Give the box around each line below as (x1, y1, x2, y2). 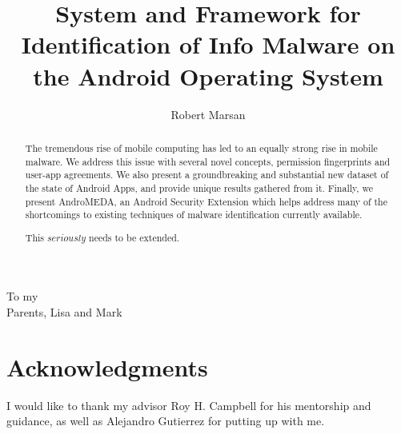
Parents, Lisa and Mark (6, 303, 122, 320)
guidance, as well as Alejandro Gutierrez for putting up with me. (6, 412, 325, 429)
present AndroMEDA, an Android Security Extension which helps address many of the (25, 194, 388, 208)
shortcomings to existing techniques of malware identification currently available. (25, 208, 363, 221)
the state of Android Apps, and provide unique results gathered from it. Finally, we (25, 181, 374, 194)
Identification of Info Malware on (21, 28, 395, 61)
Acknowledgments (6, 350, 208, 383)
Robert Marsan (170, 106, 246, 122)
